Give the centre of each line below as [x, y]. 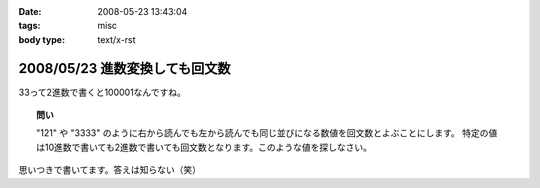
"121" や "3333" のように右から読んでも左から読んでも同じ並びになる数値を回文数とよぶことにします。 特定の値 [267, 133]
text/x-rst [116, 39]
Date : [30, 11]
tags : [29, 26]
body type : [41, 39]
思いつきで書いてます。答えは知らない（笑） [110, 170]
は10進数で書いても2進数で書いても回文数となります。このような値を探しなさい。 [204, 147]
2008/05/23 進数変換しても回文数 [124, 68]
